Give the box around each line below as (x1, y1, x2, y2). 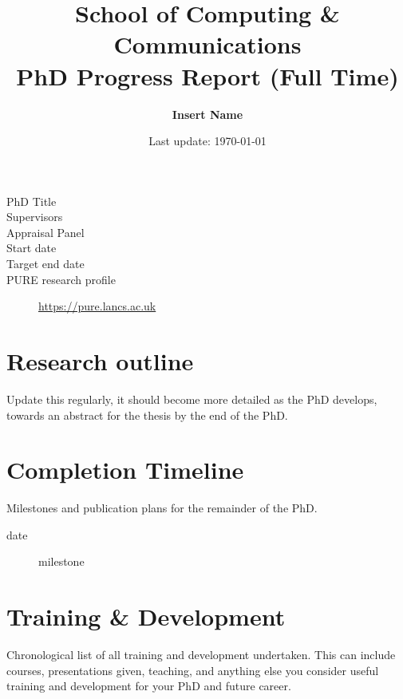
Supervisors (6, 208, 63, 225)
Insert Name (172, 105, 243, 122)
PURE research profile (6, 271, 116, 287)
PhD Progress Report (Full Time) (16, 59, 399, 92)
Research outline (6, 345, 194, 377)
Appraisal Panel (6, 223, 85, 240)
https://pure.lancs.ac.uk (38, 298, 156, 314)
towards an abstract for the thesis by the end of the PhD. (6, 406, 288, 423)
